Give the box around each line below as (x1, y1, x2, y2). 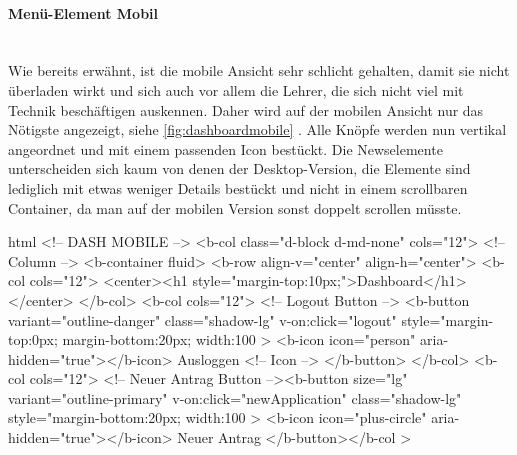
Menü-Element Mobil (8, 2, 159, 23)
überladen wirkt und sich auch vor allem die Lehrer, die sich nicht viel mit (8, 79, 464, 100)
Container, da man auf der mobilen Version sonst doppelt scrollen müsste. (8, 197, 462, 218)
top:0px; (8, 329, 58, 350)
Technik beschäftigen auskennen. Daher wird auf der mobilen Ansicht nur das (8, 99, 484, 120)
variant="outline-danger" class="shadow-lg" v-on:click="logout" (8, 309, 397, 330)
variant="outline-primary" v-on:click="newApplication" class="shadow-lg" (8, 387, 462, 408)
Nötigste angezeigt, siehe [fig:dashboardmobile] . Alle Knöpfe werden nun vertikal (8, 119, 507, 140)
